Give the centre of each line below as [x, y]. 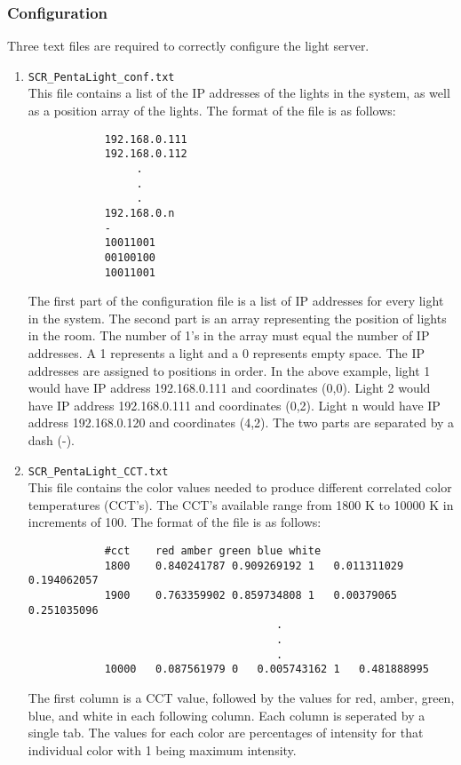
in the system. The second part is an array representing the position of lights [237, 318]
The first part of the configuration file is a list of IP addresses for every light [236, 301]
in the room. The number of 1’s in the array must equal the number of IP [229, 335]
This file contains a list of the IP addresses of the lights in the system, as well [239, 93]
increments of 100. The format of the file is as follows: [175, 522]
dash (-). [51, 439]
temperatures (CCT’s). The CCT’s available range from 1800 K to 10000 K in [241, 504]
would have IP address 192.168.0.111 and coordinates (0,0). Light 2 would [229, 388]
